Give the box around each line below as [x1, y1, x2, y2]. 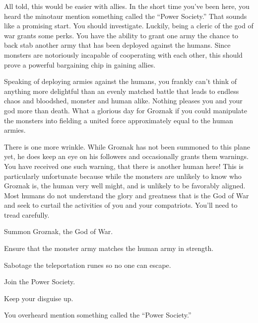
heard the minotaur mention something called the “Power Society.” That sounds [4, 10, 247, 21]
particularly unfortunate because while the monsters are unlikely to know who [4, 170, 242, 181]
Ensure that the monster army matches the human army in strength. [4, 243, 214, 253]
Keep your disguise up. [4, 293, 73, 303]
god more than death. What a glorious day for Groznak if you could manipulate [4, 105, 247, 115]
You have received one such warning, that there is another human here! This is [4, 161, 244, 171]
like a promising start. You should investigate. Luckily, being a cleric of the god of [4, 20, 254, 31]
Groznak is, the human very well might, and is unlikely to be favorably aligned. [4, 180, 246, 191]
